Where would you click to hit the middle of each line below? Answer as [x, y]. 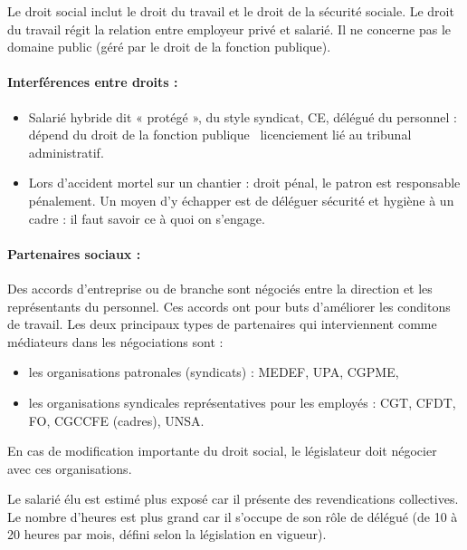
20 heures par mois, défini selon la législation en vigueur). [167, 534]
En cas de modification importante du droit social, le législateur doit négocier [222, 451]
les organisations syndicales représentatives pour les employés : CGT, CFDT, [242, 402]
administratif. [66, 152]
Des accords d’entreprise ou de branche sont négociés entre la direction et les [220, 288]
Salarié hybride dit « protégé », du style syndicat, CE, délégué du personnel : [243, 116]
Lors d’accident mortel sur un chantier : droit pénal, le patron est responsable [244, 183]
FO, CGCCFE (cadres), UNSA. [116, 420]
